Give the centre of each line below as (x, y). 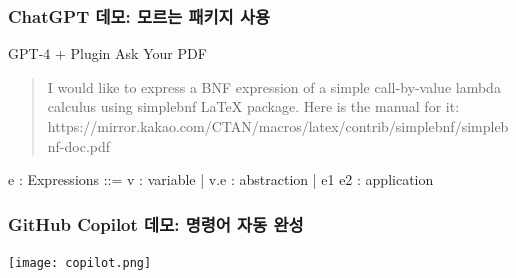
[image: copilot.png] (80, 263)
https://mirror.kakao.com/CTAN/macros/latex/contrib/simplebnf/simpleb (278, 126)
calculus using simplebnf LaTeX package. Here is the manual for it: (253, 106)
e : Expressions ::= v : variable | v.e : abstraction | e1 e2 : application (221, 179)
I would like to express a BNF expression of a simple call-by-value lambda (274, 86)
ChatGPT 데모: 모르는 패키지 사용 (139, 15)
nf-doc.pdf (79, 145)
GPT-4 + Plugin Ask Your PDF (107, 53)
